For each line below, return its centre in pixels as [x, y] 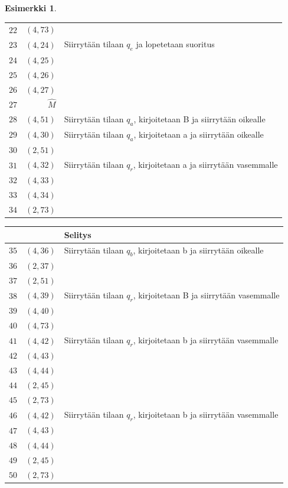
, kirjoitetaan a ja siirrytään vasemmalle [205, 164]
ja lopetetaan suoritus [175, 44]
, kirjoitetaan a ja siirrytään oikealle [199, 134]
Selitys [78, 234]
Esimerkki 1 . [31, 8]
